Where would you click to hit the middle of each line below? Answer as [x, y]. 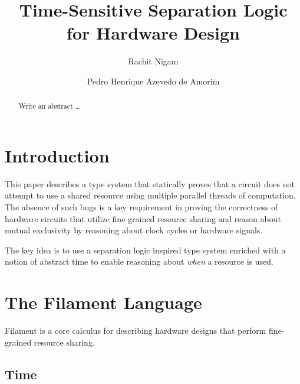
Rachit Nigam [153, 61]
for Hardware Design [153, 33]
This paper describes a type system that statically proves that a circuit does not [150, 183]
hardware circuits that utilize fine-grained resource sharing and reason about [143, 218]
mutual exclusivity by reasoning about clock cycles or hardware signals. [134, 230]
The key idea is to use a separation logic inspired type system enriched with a [145, 250]
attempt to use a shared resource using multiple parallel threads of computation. [150, 195]
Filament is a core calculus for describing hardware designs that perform [136, 331]
